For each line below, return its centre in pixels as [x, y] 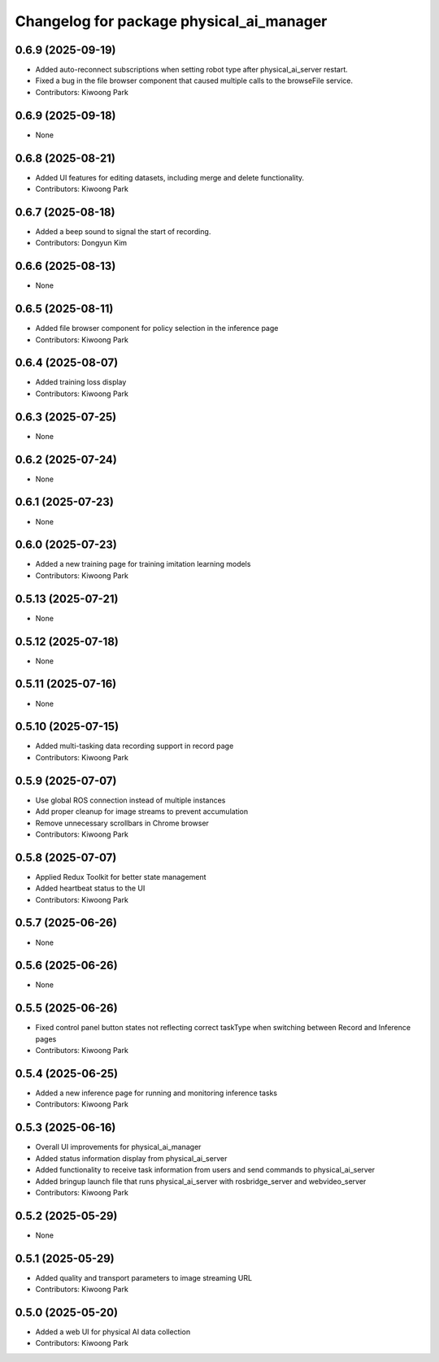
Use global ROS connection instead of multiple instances [130, 800]
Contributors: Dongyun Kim [81, 243]
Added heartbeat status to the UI [90, 888]
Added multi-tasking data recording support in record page [135, 746]
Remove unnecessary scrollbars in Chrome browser [122, 823]
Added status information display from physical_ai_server [131, 1158]
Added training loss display [81, 382]
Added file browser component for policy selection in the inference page [157, 329]
